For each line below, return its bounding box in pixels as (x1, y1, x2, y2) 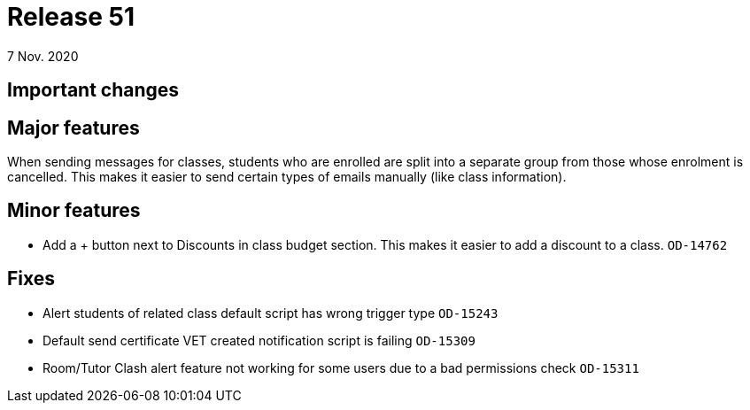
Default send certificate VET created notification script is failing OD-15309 (43, 332, 476, 348)
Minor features (7, 199, 141, 222)
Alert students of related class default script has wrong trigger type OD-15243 (43, 305, 499, 321)
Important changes (7, 79, 180, 102)
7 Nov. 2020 (7, 48, 79, 64)
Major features (7, 116, 140, 139)
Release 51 (7, 2, 135, 32)
